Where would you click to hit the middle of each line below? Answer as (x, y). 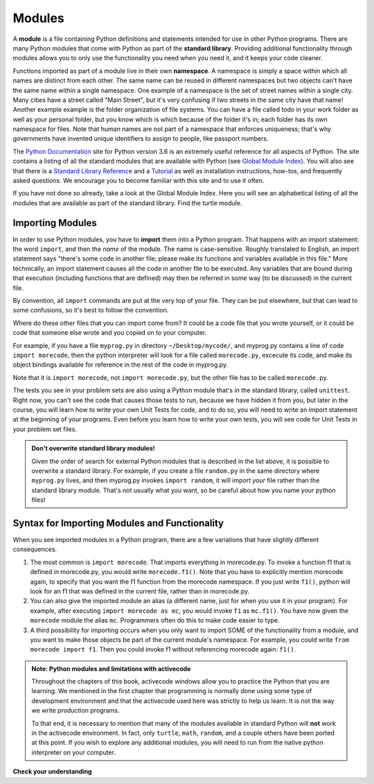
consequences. (35, 549)
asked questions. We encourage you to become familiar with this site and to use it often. (139, 181)
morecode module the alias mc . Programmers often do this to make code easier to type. (155, 620)
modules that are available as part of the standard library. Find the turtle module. (127, 203)
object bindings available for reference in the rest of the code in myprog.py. (121, 365)
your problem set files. (45, 429)
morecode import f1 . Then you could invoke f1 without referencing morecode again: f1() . (163, 650)
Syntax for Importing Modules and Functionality (118, 523)
